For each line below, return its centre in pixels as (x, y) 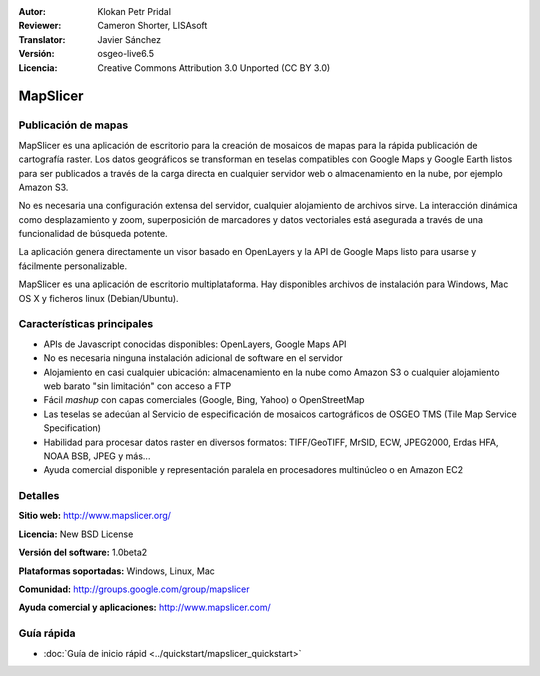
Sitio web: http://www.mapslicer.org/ (95, 516)
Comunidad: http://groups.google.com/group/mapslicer (134, 589)
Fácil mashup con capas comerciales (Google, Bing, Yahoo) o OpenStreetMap (204, 400)
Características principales (86, 324)
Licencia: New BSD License (76, 534)
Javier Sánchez (129, 39)
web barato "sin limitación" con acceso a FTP (137, 386)
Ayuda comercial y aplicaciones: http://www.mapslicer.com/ (145, 607)
